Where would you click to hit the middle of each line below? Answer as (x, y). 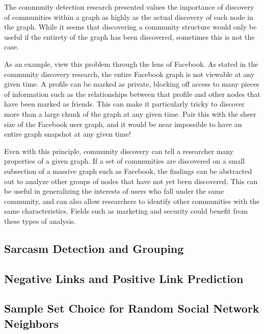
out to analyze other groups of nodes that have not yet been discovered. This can (131, 181)
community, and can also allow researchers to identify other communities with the (132, 201)
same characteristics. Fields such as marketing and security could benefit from (126, 211)
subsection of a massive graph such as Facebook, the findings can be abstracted (128, 171)
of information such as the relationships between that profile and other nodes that (132, 94)
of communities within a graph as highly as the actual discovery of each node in (129, 17)
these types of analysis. (40, 221)
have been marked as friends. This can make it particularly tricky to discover (124, 104)
